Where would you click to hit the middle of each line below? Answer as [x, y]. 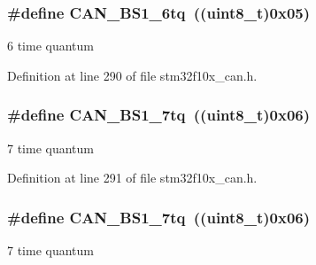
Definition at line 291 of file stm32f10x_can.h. [132, 178]
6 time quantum [50, 46]
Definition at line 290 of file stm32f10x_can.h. [132, 75]
